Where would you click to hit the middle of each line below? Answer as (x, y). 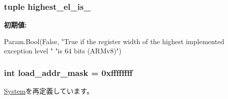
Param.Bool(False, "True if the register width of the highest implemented (114, 41)
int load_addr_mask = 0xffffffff (68, 72)
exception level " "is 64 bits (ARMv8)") (63, 51)
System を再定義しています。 (49, 91)
